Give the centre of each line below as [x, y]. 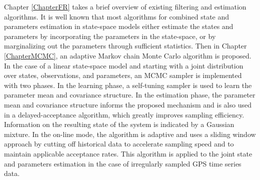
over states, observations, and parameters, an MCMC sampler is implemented [123, 75]
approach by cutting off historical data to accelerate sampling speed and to [119, 144]
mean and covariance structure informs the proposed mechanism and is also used [128, 104]
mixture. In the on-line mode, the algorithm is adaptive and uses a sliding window [130, 134]
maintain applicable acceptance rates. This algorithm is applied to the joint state [128, 153]
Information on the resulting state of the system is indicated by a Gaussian [119, 124]
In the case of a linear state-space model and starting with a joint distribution [124, 65]
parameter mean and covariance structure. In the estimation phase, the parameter [130, 95]
